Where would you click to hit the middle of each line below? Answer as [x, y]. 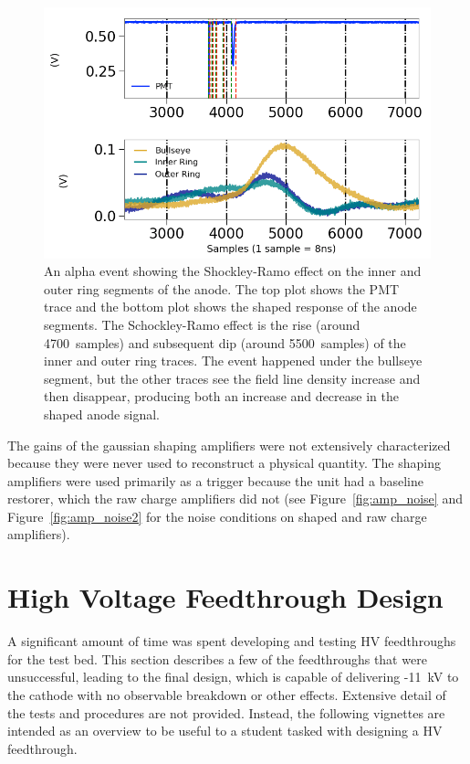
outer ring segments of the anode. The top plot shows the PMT [222, 288]
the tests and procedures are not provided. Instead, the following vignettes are [226, 712]
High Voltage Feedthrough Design [225, 597]
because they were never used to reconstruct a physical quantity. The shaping [224, 463]
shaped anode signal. [102, 414]
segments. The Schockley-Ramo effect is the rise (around [202, 324]
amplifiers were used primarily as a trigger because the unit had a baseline [215, 480]
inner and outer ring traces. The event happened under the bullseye [233, 361]
